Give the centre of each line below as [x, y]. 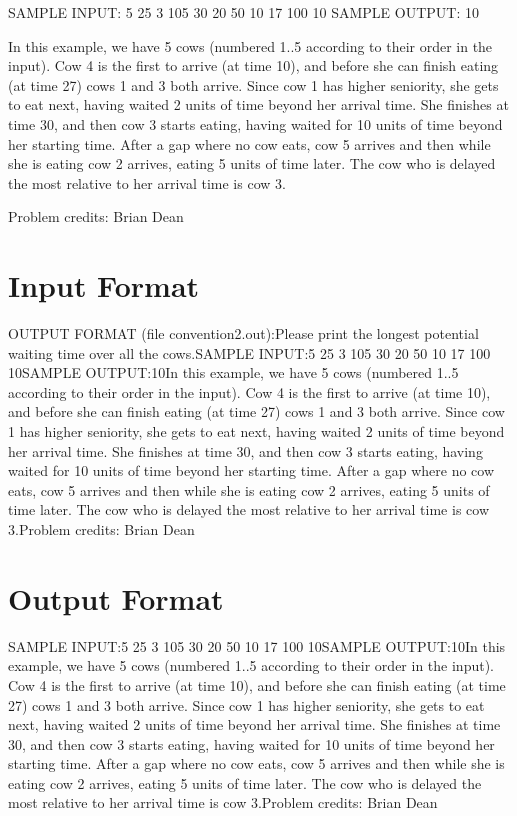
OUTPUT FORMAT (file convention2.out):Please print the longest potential [243, 333]
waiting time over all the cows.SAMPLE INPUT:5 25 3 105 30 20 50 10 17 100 [249, 352]
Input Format [104, 285]
